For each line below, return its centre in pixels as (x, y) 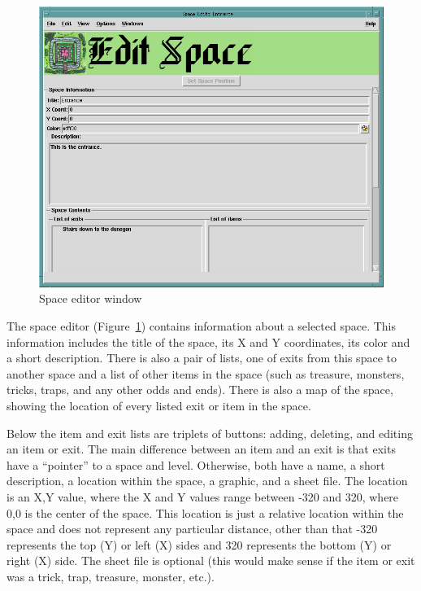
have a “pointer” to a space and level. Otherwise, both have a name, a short (196, 464)
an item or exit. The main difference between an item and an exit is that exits (201, 449)
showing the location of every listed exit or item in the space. (159, 406)
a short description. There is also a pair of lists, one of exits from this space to (202, 358)
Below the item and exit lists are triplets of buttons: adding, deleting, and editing (210, 433)
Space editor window (91, 298)
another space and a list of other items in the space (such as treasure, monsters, (206, 373)
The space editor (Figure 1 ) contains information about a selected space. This (202, 326)
